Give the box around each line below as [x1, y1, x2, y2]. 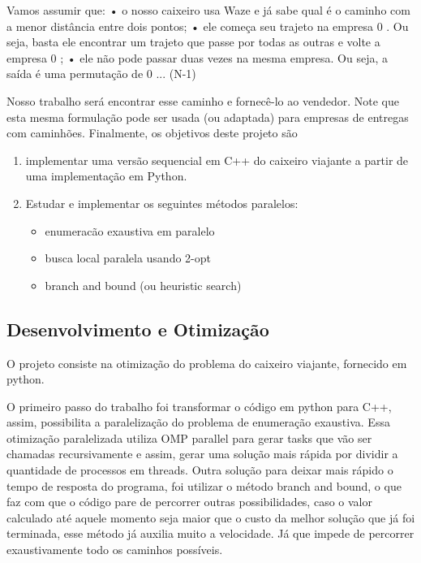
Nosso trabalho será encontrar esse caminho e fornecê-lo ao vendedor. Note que [6, 92, 399, 109]
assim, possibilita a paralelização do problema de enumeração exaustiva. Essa [6, 414, 390, 431]
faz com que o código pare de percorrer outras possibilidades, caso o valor [6, 493, 372, 510]
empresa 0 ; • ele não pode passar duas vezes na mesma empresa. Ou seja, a [6, 49, 389, 66]
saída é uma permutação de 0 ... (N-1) [6, 65, 196, 82]
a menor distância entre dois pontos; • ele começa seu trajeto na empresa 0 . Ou [6, 17, 409, 34]
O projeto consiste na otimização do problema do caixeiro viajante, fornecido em [6, 354, 407, 371]
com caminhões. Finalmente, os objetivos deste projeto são [6, 124, 298, 141]
